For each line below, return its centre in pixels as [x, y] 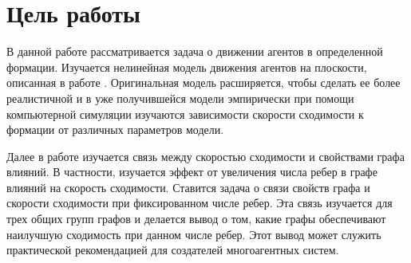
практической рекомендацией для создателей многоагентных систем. [173, 250]
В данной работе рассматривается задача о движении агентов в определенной [195, 51]
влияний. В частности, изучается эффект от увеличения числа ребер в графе [192, 172]
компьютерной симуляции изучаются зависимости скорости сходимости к [185, 114]
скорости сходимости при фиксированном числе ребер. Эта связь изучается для [200, 203]
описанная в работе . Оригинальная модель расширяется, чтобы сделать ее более [204, 82]
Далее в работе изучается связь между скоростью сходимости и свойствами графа [205, 156]
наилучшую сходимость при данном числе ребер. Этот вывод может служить [194, 234]
